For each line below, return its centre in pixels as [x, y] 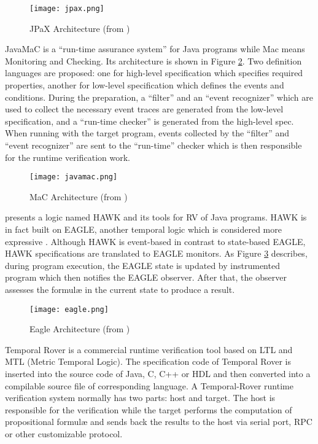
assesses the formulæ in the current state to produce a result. [120, 289]
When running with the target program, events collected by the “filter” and [147, 133]
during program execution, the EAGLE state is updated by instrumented [142, 265]
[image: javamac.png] [74, 177]
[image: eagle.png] [69, 309]
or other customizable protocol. [64, 434]
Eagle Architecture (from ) [80, 329]
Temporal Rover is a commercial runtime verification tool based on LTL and [149, 349]
